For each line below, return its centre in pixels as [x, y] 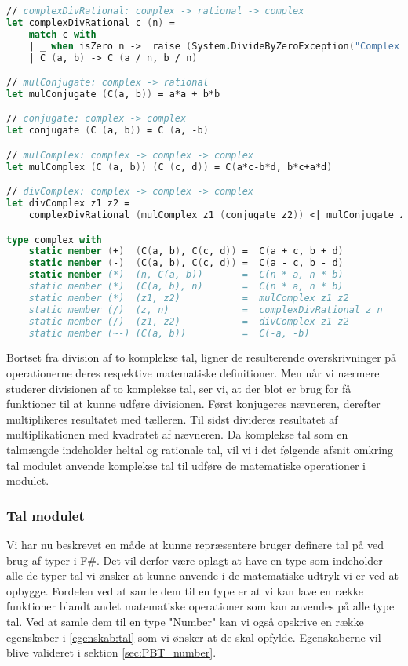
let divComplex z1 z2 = [68, 204]
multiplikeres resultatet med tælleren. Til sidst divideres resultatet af [172, 419]
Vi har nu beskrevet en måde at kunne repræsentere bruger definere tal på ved [195, 544]
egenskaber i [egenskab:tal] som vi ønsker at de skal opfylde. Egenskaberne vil [194, 637]
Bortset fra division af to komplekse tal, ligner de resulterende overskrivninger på [202, 357]
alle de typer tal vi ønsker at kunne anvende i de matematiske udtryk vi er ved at [203, 575]
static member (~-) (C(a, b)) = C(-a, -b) [169, 333]
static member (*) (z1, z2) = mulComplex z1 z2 [189, 298]
